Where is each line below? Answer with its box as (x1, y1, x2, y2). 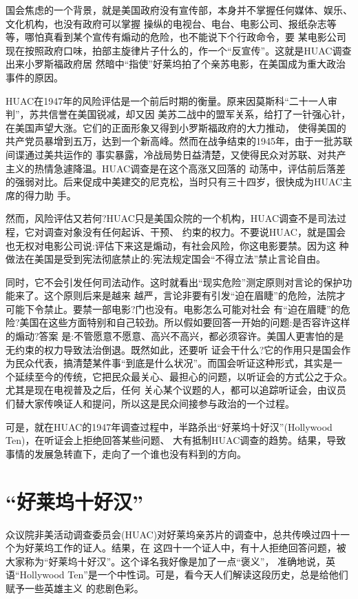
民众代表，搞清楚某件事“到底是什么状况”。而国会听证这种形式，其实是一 (14, 356, 343, 370)
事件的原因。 (6, 70, 63, 84)
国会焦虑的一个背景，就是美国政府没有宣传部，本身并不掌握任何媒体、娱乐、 (6, 3, 352, 17)
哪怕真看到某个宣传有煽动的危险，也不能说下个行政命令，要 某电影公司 (24, 30, 346, 44)
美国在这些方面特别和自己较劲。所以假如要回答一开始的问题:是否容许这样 (19, 315, 350, 329)
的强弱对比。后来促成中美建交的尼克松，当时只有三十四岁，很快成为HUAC (6, 174, 343, 189)
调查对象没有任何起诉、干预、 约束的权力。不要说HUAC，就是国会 (43, 224, 346, 238)
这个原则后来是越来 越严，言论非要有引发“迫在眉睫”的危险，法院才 (43, 288, 346, 303)
